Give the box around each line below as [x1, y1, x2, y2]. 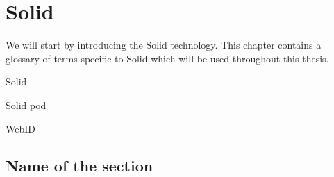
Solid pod [6, 97, 47, 112]
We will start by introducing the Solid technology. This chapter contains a [6, 37, 322, 52]
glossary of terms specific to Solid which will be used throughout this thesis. [6, 51, 329, 65]
